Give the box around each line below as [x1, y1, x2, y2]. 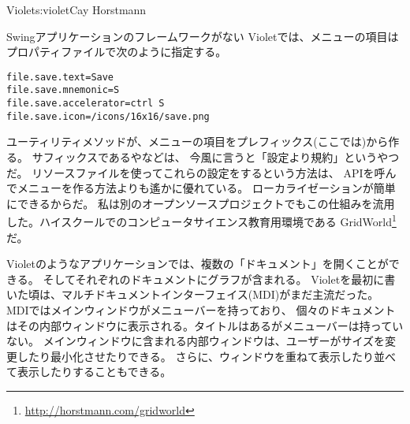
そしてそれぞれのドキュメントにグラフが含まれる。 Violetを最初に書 [43, 270, 396, 287]
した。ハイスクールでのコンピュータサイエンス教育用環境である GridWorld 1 [6, 211, 397, 230]
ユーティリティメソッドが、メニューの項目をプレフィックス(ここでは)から [6, 133, 389, 150]
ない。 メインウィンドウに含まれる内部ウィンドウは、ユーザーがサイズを [6, 333, 385, 349]
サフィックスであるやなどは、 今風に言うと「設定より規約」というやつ [32, 149, 400, 165]
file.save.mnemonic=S [6, 84, 120, 96]
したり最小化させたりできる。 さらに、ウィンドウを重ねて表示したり [17, 348, 374, 364]
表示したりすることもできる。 [17, 363, 172, 380]
